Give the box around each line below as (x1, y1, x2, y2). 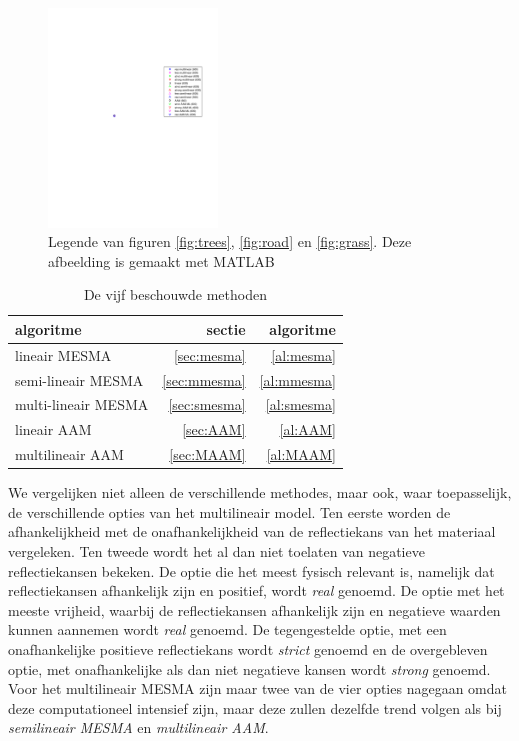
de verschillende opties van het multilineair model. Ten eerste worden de (8, 501, 451, 522)
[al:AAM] (279, 419, 336, 440)
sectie (206, 318, 246, 339)
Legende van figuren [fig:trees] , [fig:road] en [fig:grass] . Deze (48, 231, 412, 252)
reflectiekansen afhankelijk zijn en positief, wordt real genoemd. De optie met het (8, 580, 505, 601)
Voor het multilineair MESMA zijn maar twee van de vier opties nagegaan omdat (8, 678, 507, 699)
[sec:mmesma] (162, 369, 246, 390)
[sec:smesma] (168, 394, 246, 415)
